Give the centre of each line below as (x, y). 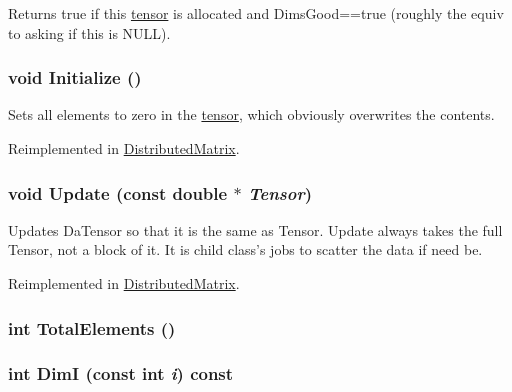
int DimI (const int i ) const (121, 373)
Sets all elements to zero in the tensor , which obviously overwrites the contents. (251, 114)
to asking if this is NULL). (89, 32)
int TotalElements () (92, 327)
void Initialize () (75, 77)
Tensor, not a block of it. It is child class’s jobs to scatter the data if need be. (245, 249)
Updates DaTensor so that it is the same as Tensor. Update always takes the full (255, 229)
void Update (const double (118, 192)
